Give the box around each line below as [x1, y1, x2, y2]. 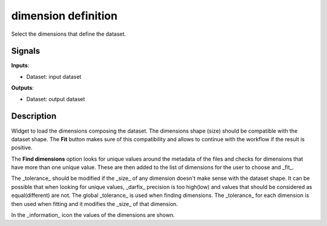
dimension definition [11, 9, 118, 22]
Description [11, 111, 57, 121]
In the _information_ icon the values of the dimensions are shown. [11, 211, 175, 219]
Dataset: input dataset [26, 73, 82, 80]
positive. [11, 144, 33, 151]
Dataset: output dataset [26, 95, 85, 102]
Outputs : [11, 84, 35, 91]
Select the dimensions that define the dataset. [11, 30, 127, 38]
